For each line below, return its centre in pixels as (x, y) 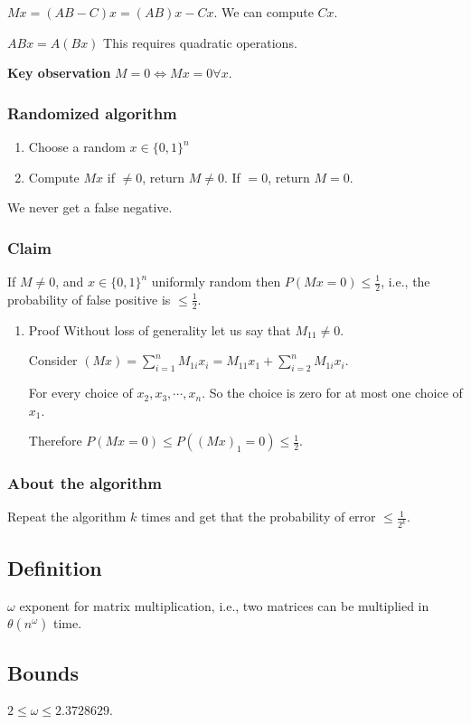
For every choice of (80, 393)
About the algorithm (85, 483)
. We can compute (264, 12)
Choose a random (77, 146)
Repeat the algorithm (67, 517)
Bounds (43, 672)
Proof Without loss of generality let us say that (160, 329)
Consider (53, 360)
